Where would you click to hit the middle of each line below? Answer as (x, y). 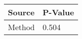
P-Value (59, 12)
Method (21, 27)
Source (21, 12)
